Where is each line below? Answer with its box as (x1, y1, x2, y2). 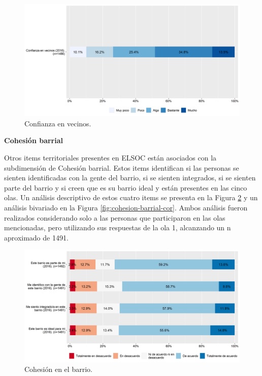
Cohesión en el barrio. (24, 364, 92, 374)
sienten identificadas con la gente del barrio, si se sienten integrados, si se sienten (4, 172, 256, 183)
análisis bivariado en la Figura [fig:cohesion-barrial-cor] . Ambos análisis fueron (4, 202, 248, 213)
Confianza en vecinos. (24, 118, 91, 128)
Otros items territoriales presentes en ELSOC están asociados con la (4, 152, 217, 163)
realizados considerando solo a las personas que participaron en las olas (4, 212, 225, 223)
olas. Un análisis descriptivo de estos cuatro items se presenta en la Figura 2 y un (4, 192, 258, 203)
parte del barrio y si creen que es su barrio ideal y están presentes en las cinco (4, 182, 247, 193)
